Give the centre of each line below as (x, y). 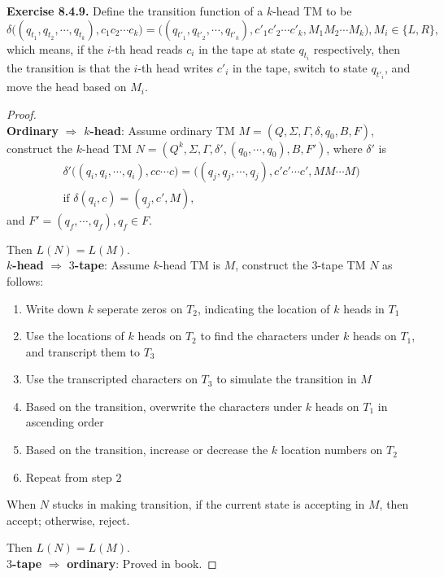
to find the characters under (270, 336)
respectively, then (357, 48)
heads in (364, 308)
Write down (55, 308)
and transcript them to (83, 351)
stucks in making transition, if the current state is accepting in (209, 504)
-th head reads (147, 48)
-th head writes (176, 68)
